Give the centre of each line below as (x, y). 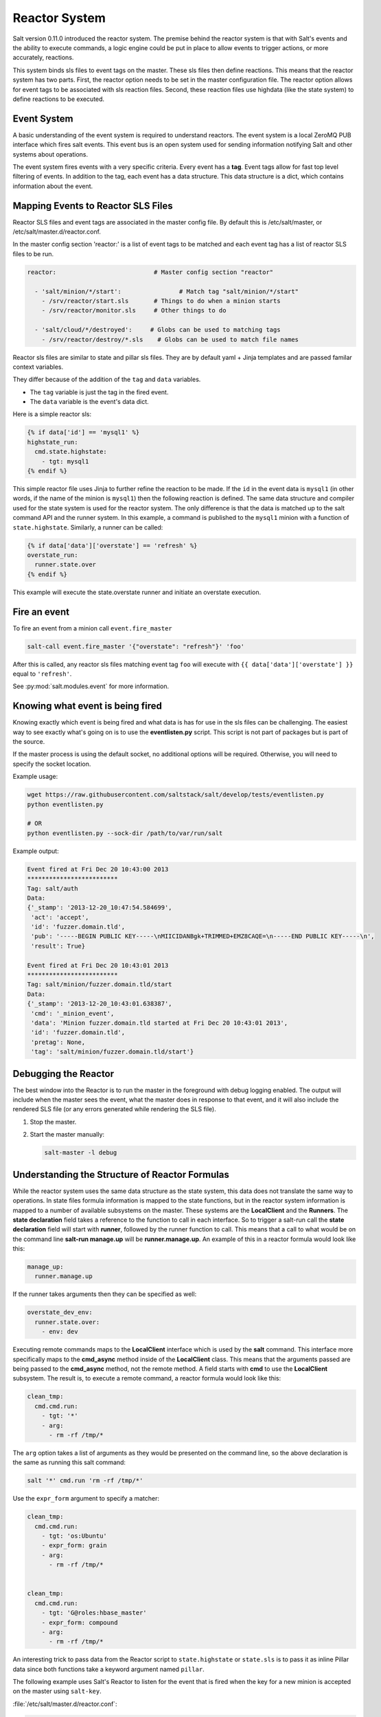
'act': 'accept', (60, 917)
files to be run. (33, 253)
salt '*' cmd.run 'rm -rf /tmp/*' (85, 1481)
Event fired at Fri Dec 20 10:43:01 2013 (98, 965)
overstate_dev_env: (60, 1312)
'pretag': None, (58, 1042)
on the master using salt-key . (57, 1691)
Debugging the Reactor (63, 1074)
